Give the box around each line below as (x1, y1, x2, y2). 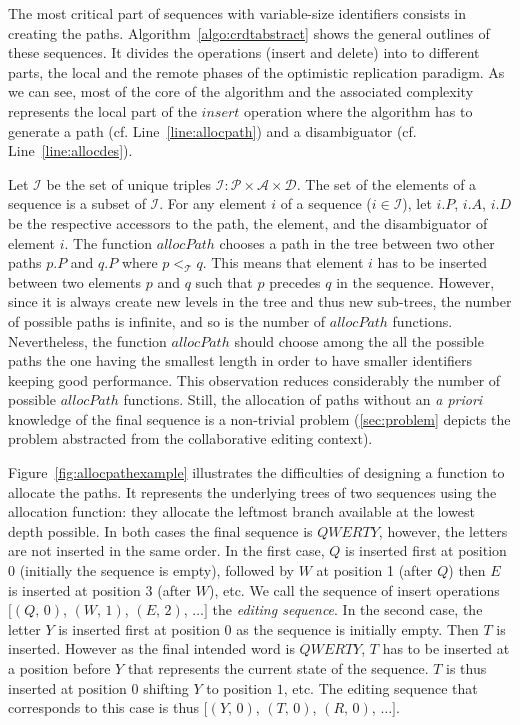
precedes (269, 271, 321, 292)
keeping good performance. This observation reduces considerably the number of (8, 369, 501, 390)
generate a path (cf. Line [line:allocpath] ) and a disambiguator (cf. (8, 120, 417, 141)
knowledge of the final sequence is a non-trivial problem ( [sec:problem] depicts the (8, 408, 511, 429)
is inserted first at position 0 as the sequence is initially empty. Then (58, 618, 479, 639)
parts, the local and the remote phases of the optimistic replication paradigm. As (8, 61, 505, 82)
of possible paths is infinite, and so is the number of (8, 310, 326, 331)
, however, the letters (378, 520, 508, 541)
